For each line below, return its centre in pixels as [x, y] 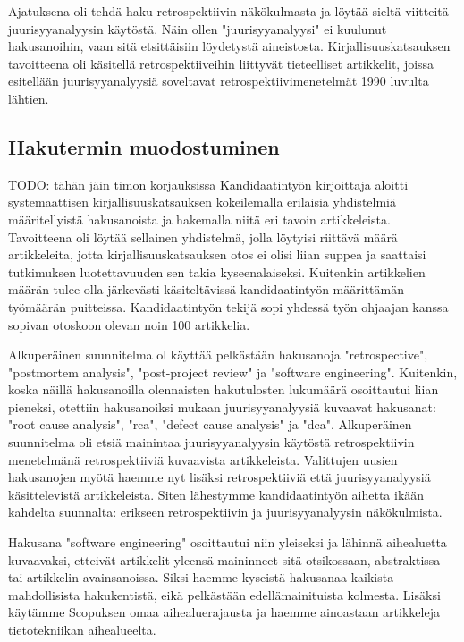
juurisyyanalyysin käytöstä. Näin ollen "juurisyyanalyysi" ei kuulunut [198, 28]
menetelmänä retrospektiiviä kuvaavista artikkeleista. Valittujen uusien [203, 459]
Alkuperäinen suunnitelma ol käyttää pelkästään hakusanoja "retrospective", [218, 355]
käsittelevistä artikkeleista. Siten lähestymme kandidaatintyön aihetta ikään [216, 494]
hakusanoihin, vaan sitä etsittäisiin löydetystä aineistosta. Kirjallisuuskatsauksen [229, 46]
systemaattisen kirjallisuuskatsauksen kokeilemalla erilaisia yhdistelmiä [202, 202]
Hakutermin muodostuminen [144, 146]
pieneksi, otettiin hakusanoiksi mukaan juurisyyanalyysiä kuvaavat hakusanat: [222, 406]
